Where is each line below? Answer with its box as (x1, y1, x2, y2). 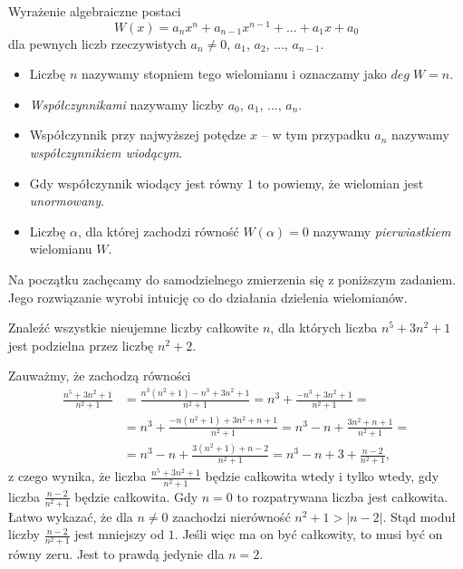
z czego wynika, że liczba (8, 467, 147, 486)
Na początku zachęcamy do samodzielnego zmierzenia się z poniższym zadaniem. (8, 270, 457, 289)
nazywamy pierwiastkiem (313, 221, 451, 240)
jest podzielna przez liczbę (8, 335, 154, 354)
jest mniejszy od (74, 525, 165, 544)
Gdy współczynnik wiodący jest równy (29, 173, 244, 192)
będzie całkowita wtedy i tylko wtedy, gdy (205, 467, 439, 486)
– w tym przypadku (261, 125, 371, 144)
